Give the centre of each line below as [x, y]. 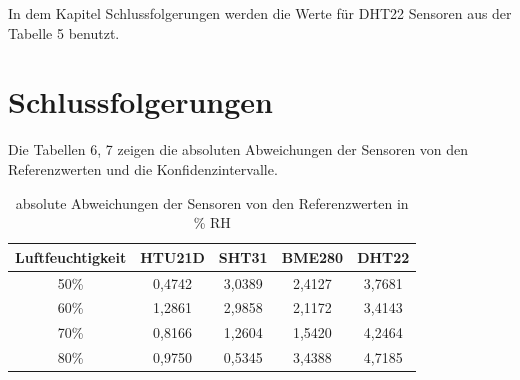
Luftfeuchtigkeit [71, 256]
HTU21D [172, 256]
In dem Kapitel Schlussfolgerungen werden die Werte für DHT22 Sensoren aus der [260, 13]
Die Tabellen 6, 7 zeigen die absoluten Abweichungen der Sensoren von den [238, 149]
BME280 [312, 256]
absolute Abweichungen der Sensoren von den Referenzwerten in [212, 202]
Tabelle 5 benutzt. [64, 32]
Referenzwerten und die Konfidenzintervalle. [143, 168]
